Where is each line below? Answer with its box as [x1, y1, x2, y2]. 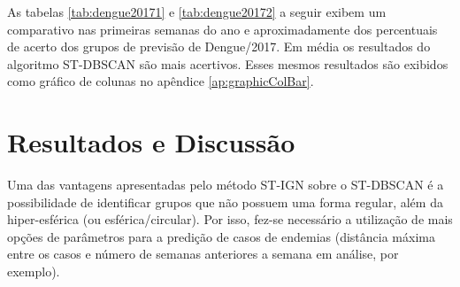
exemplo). [7, 262, 60, 281]
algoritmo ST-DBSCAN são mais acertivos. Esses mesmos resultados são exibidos [7, 54, 448, 73]
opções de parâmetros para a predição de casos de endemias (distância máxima [7, 227, 435, 245]
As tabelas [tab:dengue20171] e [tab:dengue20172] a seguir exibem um [7, 3, 387, 20]
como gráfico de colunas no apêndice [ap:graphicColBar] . [7, 72, 314, 90]
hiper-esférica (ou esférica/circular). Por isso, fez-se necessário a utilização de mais [7, 210, 453, 229]
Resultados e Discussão [7, 124, 295, 160]
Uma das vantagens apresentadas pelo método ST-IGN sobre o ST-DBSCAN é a [7, 175, 444, 194]
